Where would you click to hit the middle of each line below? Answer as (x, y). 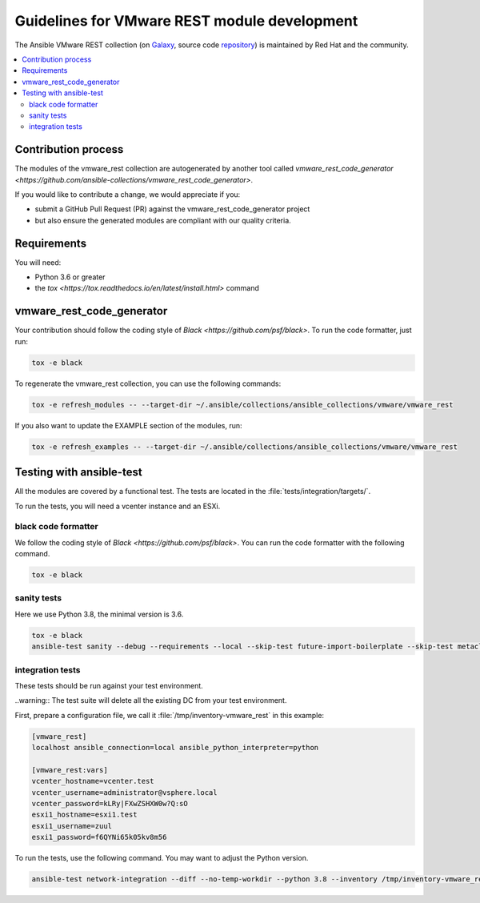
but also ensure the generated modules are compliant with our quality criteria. (163, 220)
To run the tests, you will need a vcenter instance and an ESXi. (118, 506)
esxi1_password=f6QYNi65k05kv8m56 (99, 837)
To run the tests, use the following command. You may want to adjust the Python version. (162, 858)
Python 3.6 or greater (70, 277)
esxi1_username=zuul (72, 826)
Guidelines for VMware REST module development (186, 21)
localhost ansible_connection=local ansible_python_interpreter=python (175, 748)
